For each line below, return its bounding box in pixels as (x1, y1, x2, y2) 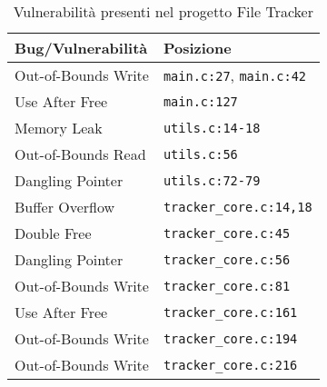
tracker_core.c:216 (163, 357, 298, 372)
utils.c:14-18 (163, 120, 261, 135)
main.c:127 (163, 94, 238, 109)
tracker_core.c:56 (163, 252, 291, 267)
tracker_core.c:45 (163, 225, 291, 241)
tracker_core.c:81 (163, 278, 291, 293)
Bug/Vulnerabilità (15, 37, 148, 58)
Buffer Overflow (15, 196, 115, 217)
